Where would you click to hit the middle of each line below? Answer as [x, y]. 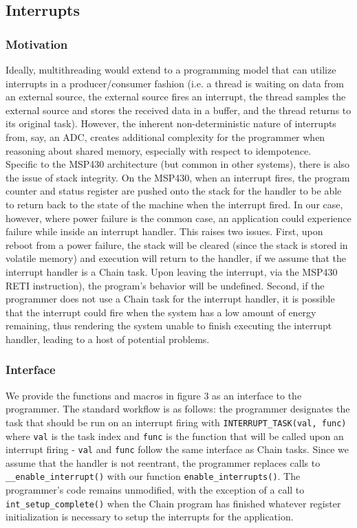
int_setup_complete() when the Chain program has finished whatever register [173, 503]
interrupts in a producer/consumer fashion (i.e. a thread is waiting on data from [175, 83]
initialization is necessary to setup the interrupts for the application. [150, 517]
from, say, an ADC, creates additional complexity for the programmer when [165, 136]
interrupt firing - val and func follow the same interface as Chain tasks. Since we [177, 449]
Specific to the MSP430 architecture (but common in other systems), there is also [178, 164]
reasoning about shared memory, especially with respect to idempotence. [159, 150]
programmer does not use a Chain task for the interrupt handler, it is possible [170, 299]
